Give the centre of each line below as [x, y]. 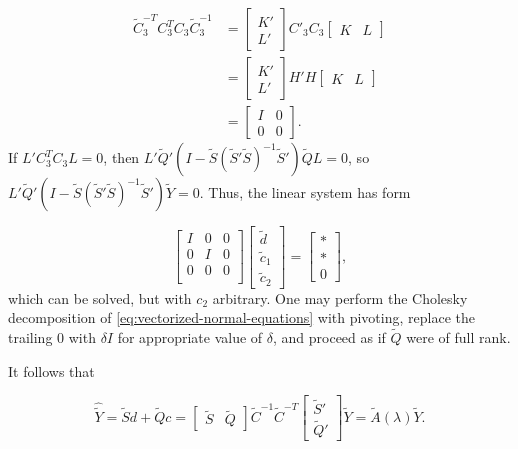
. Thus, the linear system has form [305, 192]
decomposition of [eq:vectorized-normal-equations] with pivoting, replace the [241, 317]
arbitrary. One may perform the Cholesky [340, 297]
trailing [30, 337]
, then [121, 157]
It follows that [51, 370]
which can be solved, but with [100, 297]
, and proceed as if [329, 337]
